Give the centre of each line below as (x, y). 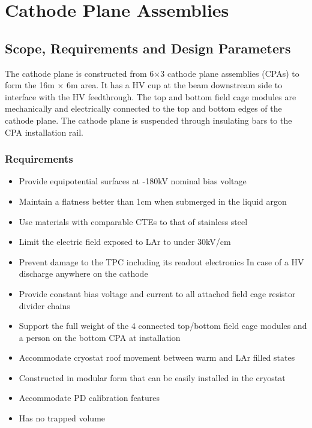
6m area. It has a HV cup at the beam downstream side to (175, 85)
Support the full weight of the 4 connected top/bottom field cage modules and (163, 326)
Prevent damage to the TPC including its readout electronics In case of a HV (161, 261)
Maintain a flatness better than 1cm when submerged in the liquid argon (153, 201)
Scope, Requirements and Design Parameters (148, 48)
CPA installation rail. (44, 132)
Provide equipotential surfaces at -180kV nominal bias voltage (133, 181)
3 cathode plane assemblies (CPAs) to (230, 73)
